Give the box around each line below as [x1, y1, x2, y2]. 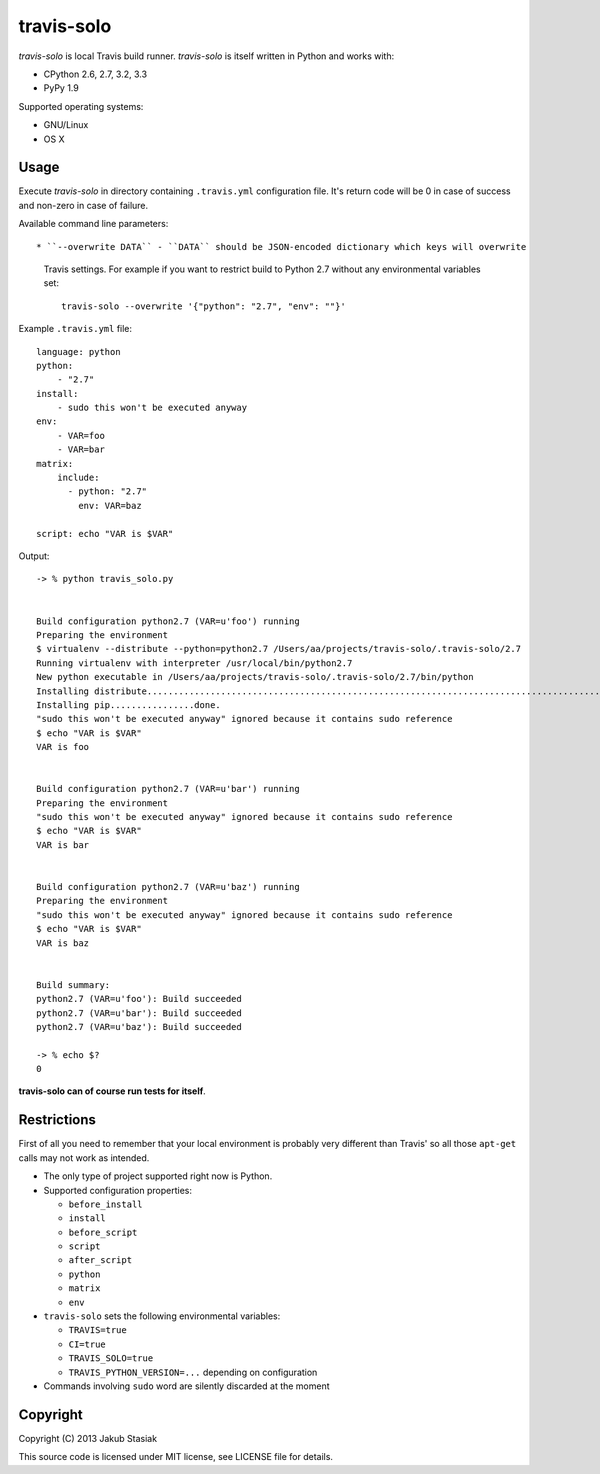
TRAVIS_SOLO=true [68, 1353, 154, 1364]
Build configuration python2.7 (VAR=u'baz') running [36, 881, 300, 892]
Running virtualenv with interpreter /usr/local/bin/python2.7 [36, 657, 353, 669]
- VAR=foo [56, 430, 105, 441]
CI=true [68, 1338, 107, 1350]
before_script [68, 1226, 138, 1238]
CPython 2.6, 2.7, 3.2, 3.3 [43, 68, 148, 80]
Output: [18, 550, 50, 562]
